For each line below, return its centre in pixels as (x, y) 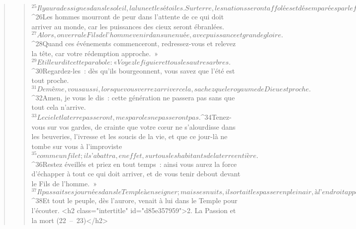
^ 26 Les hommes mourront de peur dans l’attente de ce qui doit (128, 17)
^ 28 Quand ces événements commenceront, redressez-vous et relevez (133, 43)
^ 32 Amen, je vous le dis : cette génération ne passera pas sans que (133, 97)
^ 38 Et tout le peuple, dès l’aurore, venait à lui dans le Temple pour (134, 200)
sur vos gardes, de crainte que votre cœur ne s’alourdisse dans (141, 126)
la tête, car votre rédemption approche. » (95, 53)
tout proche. (50, 80)
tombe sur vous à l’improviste (77, 146)
